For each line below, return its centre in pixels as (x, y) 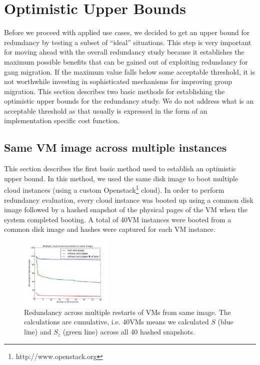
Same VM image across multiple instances (115, 147)
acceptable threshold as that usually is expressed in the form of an (106, 110)
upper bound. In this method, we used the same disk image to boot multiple (121, 178)
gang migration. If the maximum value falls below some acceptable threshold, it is (130, 71)
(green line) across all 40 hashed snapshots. (129, 332)
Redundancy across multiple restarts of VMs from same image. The (127, 312)
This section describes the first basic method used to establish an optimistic (120, 168)
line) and (38, 332)
